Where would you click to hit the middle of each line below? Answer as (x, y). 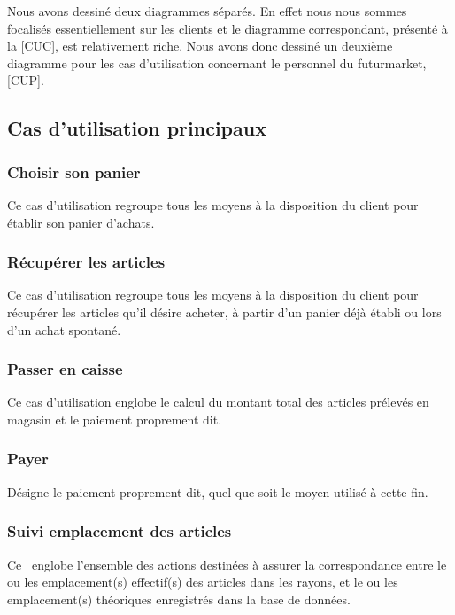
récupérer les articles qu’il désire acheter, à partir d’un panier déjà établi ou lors (224, 311)
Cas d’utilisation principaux (137, 128)
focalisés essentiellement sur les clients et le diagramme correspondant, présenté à (227, 28)
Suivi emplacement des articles (120, 531)
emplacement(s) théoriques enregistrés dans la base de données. (179, 599)
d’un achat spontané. (64, 329)
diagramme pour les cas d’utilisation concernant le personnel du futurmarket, (217, 62)
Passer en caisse (65, 369)
